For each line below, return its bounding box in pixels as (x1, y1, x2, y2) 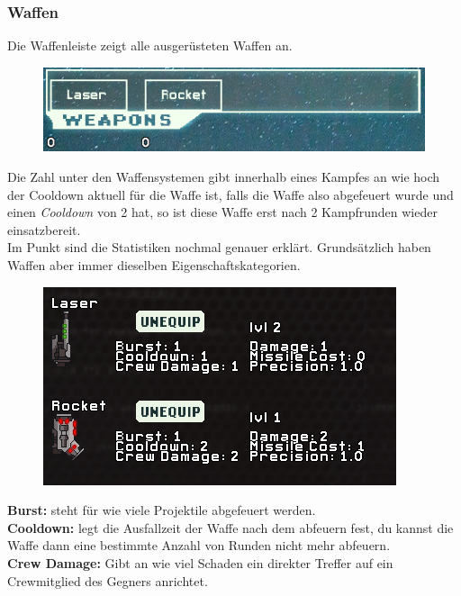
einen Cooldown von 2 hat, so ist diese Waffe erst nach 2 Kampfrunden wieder (7, 203, 438, 221)
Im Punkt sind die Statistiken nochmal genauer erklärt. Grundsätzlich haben (7, 238, 431, 257)
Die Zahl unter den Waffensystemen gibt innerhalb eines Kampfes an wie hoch (7, 167, 440, 185)
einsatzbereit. (7, 220, 81, 239)
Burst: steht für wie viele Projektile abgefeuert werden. (7, 501, 316, 519)
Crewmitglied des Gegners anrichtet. (7, 571, 208, 590)
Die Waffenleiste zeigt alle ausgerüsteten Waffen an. (7, 36, 293, 55)
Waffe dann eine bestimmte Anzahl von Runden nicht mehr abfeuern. (7, 536, 391, 555)
